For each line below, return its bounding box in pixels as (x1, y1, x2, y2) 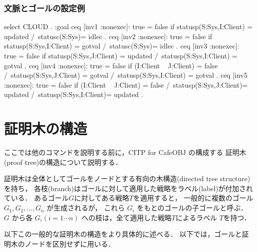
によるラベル (175, 212, 217, 222)
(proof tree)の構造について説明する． (4, 156, 122, 167)
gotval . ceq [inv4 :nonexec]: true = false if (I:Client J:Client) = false (4, 60, 218, 70)
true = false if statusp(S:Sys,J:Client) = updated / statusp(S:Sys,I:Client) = (4, 50, 238, 60)
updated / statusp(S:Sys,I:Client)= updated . (4, 89, 143, 100)
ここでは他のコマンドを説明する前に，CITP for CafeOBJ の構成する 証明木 (4, 147, 247, 157)
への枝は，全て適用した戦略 (81, 212, 172, 222)
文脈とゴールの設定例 (4, 1, 85, 14)
